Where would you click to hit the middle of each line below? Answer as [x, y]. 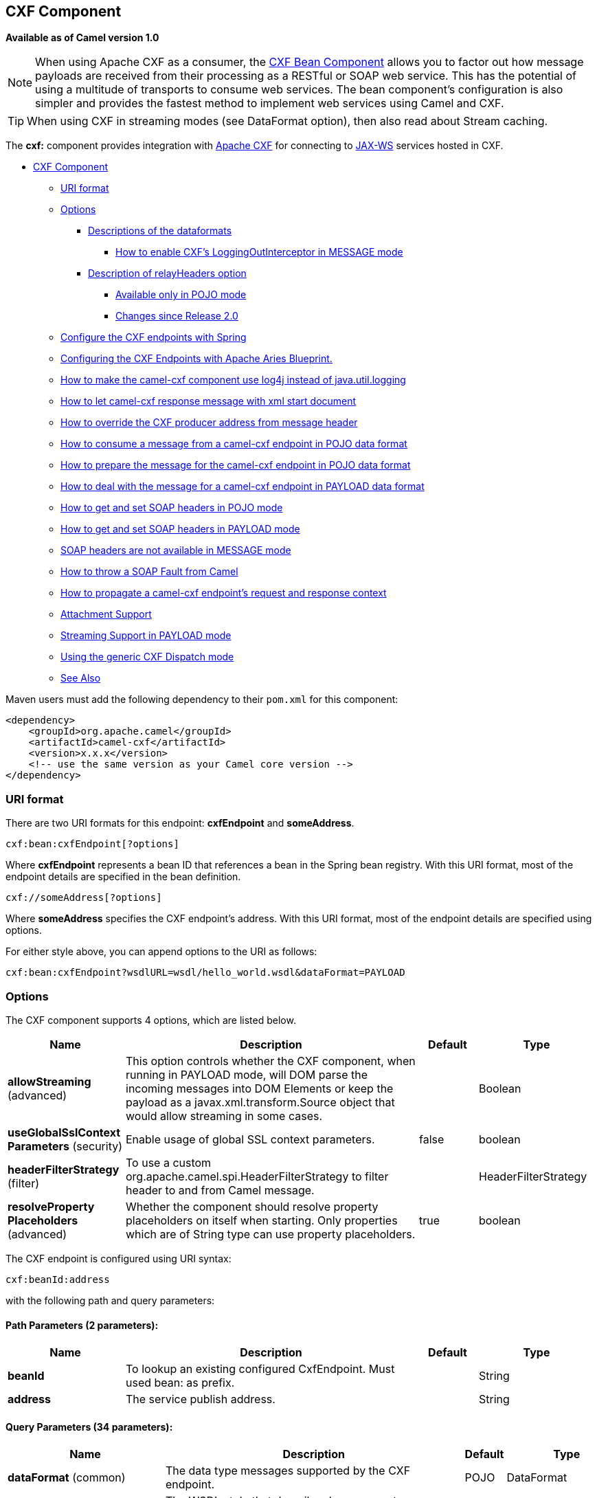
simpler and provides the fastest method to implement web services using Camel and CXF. [270, 103]
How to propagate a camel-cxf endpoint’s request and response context [224, 593]
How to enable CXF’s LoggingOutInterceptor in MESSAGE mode [259, 252]
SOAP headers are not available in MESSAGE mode [176, 550]
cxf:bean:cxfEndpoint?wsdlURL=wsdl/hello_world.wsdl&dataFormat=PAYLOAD [205, 973]
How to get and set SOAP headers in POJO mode [172, 508]
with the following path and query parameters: [110, 1300]
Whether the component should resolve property [252, 1206]
